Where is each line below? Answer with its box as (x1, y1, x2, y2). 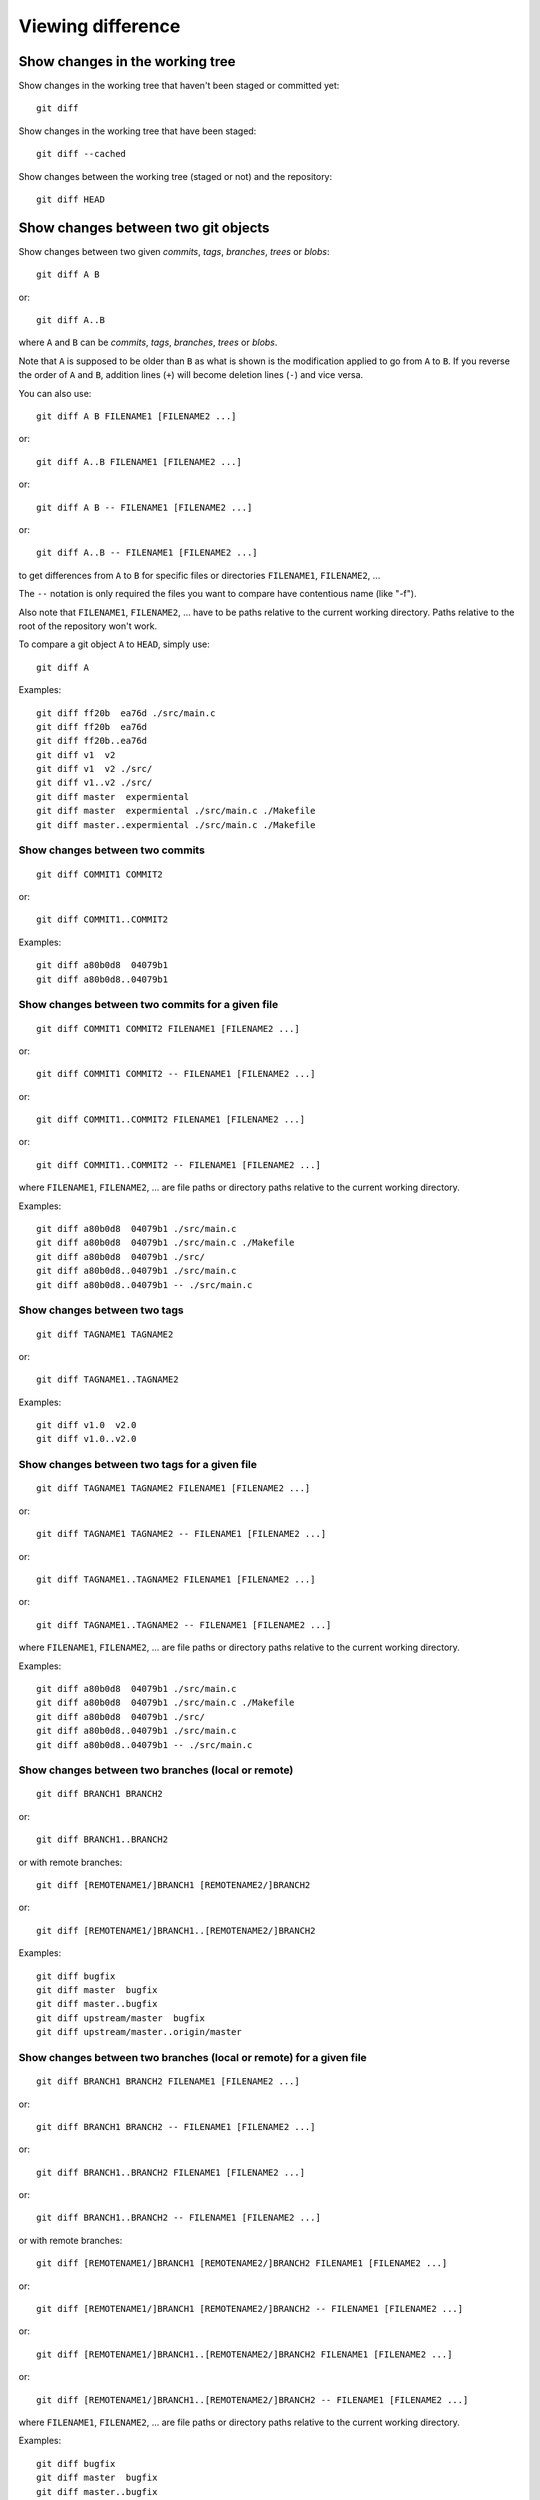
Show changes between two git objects (18, 219, 270, 236)
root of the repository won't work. (18, 620, 158, 632)
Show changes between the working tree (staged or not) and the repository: (18, 170, 333, 182)
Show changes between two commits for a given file (18, 998, 279, 1012)
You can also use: (18, 387, 92, 399)
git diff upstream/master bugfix (36, 2012, 205, 2024)
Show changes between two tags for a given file (18, 1458, 258, 1472)
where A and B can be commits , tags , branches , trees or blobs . (18, 336, 278, 349)
